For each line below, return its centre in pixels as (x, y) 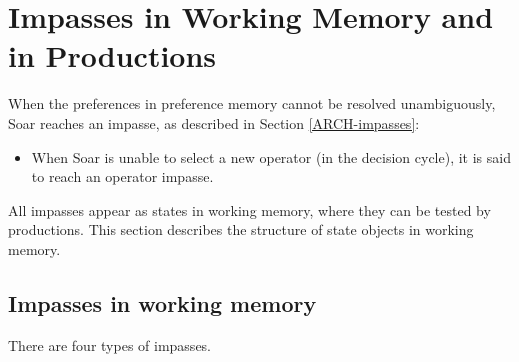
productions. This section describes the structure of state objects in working (241, 229)
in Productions (112, 55)
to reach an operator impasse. (122, 176)
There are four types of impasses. (110, 344)
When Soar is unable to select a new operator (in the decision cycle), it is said (271, 156)
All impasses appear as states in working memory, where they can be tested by (249, 209)
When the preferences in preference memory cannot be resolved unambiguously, (252, 103)
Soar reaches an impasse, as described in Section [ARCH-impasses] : (214, 122)
